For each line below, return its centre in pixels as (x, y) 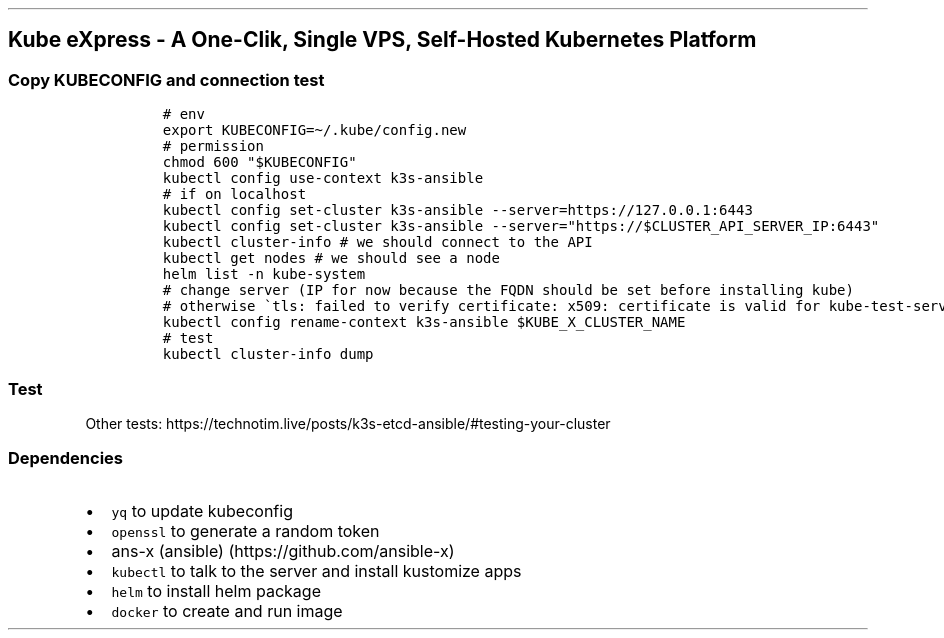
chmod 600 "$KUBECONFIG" (259, 162)
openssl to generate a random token (245, 530)
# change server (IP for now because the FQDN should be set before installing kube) (508, 290)
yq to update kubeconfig (202, 510)
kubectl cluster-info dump (268, 354)
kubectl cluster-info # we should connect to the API (377, 242)
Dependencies (66, 458)
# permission (213, 146)
